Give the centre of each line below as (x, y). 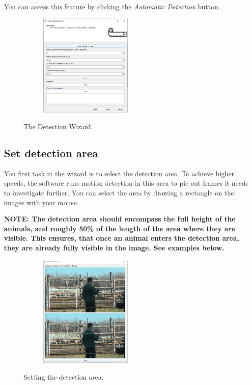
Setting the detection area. (64, 376)
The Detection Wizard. (58, 126)
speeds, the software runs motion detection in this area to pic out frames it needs (126, 183)
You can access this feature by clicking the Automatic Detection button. (112, 6)
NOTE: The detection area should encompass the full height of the (120, 219)
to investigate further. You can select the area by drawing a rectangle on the (119, 193)
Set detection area (51, 153)
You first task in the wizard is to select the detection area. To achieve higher (119, 173)
